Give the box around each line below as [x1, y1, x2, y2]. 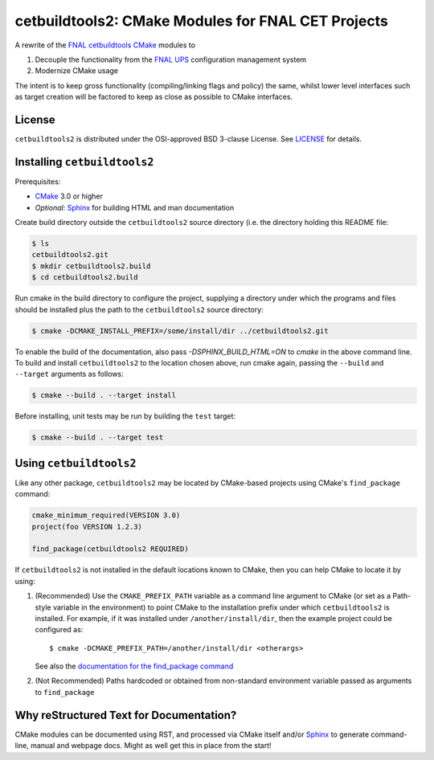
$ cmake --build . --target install [31, 390, 177, 400]
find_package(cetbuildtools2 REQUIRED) [31, 545, 189, 554]
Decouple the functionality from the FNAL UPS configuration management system [35, 55, 307, 64]
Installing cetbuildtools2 [14, 155, 154, 169]
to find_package [35, 687, 95, 697]
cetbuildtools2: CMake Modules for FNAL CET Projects [14, 12, 389, 30]
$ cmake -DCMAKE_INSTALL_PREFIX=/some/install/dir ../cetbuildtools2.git [31, 326, 329, 335]
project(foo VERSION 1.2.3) [31, 522, 142, 531]
